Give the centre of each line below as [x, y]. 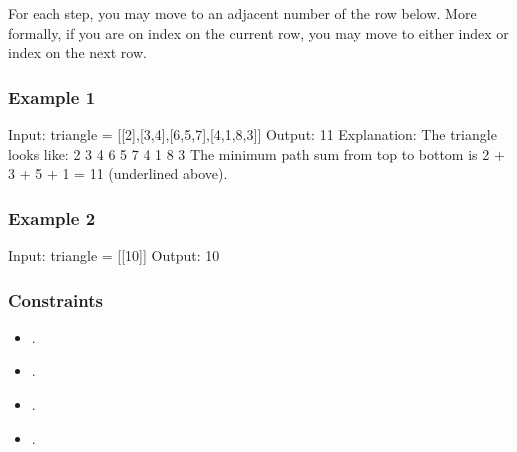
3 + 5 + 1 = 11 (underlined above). [118, 173]
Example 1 [52, 96]
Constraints [55, 299]
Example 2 [52, 217]
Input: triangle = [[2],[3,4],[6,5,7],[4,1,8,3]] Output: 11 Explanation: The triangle [252, 134]
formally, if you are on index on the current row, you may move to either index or [258, 32]
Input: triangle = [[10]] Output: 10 [114, 255]
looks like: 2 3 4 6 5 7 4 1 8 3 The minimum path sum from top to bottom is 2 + [256, 153]
